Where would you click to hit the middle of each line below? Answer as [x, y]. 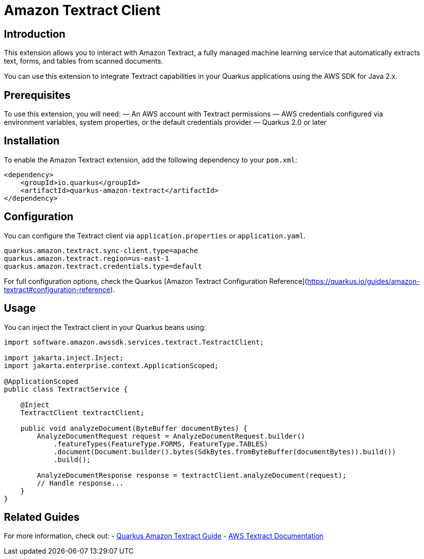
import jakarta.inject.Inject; [64, 358]
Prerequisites [37, 95]
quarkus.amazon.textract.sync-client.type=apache [101, 250]
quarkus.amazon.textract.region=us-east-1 [87, 258]
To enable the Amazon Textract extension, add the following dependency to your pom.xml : [151, 160]
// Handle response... [80, 483]
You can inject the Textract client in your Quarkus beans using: [105, 327]
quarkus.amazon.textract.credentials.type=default [103, 266]
